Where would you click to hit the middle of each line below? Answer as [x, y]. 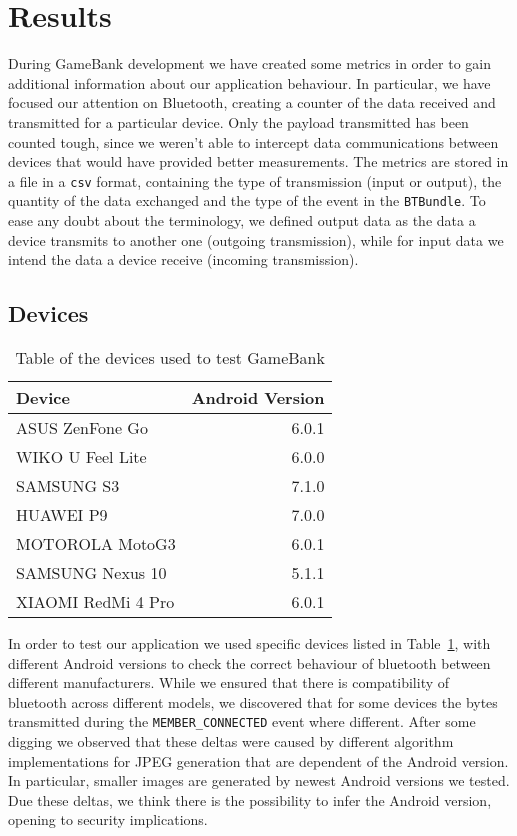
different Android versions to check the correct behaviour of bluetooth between [249, 662]
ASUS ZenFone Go [82, 427]
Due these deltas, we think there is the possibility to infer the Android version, [250, 799]
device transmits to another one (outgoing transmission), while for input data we [256, 239]
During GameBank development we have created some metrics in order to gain [249, 63]
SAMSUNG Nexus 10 [91, 572]
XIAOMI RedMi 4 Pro [95, 601]
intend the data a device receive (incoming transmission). [183, 259]
